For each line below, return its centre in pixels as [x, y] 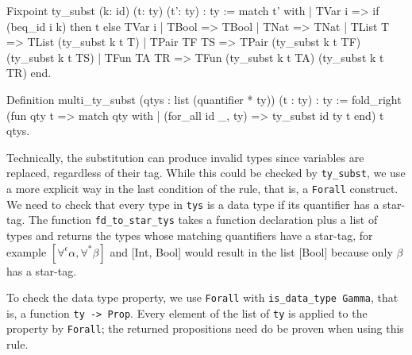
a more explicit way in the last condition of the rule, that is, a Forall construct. [202, 188]
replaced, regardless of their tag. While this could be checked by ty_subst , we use [206, 173]
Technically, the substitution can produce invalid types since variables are [185, 157]
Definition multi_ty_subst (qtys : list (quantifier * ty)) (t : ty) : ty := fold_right [204, 99]
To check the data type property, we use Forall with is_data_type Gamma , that [202, 297]
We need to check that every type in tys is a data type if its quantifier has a [193, 204]
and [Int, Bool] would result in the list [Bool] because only [251, 251]
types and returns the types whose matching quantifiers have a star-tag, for [190, 235]
